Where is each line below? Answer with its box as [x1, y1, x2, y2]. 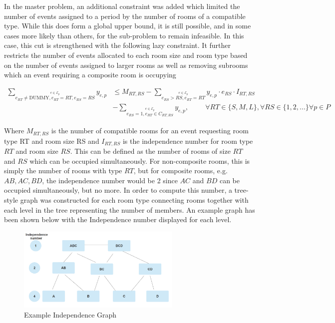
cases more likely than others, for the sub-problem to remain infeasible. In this [4, 30, 244, 40]
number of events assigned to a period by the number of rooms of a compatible [4, 10, 246, 21]
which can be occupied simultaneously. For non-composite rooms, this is [29, 155, 250, 166]
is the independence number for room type [122, 135, 253, 146]
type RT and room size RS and [4, 135, 99, 146]
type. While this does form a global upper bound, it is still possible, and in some [4, 20, 251, 31]
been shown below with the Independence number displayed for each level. [4, 214, 232, 225]
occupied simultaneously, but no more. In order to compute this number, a [4, 185, 232, 195]
